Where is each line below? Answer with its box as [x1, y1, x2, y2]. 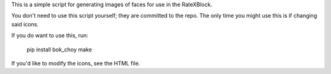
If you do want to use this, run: [11, 32, 89, 39]
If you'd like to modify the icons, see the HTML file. [11, 59, 140, 67]
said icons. [11, 20, 39, 28]
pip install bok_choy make [26, 46, 92, 53]
